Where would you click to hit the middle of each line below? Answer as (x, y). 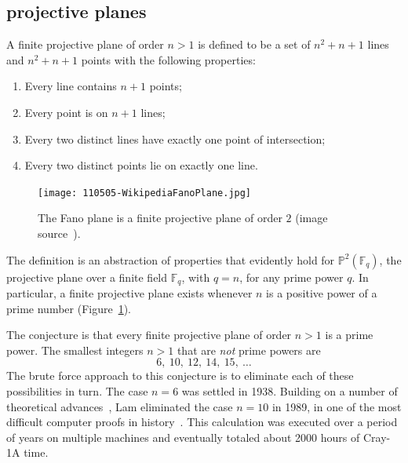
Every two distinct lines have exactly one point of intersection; (175, 139)
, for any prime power (291, 277)
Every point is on (66, 112)
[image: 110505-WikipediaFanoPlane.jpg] (145, 193)
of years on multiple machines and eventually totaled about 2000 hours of (183, 437)
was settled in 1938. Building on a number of (290, 391)
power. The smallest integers (75, 350)
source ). (59, 233)
